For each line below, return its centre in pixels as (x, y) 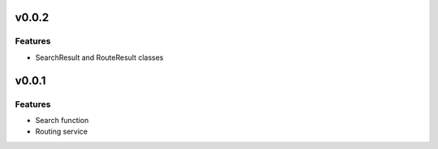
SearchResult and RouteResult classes (99, 57)
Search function (62, 120)
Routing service (62, 132)
